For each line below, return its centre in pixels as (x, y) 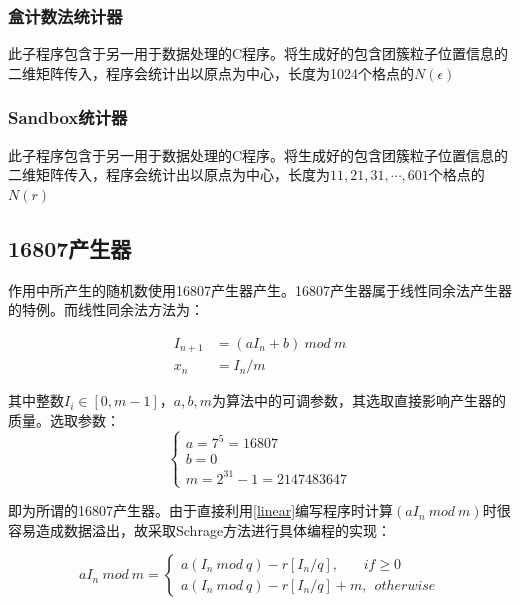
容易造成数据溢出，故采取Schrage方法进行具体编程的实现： (200, 529)
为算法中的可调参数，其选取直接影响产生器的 (358, 400)
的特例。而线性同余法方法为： (106, 309)
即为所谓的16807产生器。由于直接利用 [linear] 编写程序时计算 (201, 510)
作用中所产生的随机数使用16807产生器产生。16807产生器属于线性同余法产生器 (260, 289)
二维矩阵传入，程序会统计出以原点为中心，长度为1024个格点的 (211, 72)
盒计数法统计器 (65, 15)
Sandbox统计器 (68, 117)
